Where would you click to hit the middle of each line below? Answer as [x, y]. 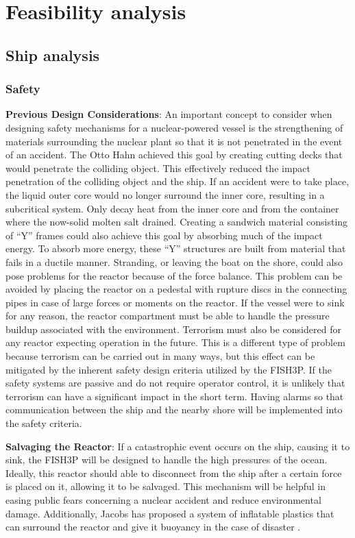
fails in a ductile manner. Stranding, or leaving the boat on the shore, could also [174, 261]
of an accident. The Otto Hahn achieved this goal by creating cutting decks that [174, 155]
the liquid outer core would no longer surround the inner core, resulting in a [165, 194]
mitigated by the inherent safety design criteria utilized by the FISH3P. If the [169, 369]
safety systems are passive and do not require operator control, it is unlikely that [175, 383]
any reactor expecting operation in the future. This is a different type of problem [175, 342]
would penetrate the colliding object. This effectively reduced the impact [158, 168]
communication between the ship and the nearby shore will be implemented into [174, 409]
